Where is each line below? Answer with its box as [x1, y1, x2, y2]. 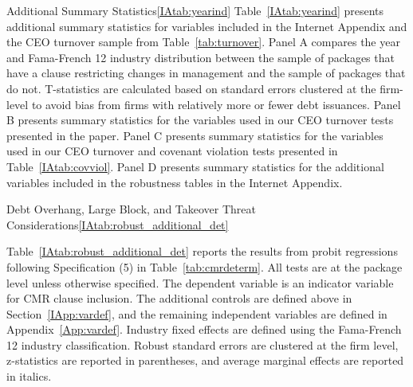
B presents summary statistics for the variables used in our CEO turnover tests [6, 111, 394, 128]
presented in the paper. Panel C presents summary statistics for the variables [6, 127, 383, 143]
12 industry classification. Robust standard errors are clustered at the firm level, [6, 336, 399, 353]
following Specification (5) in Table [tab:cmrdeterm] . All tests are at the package [6, 258, 403, 275]
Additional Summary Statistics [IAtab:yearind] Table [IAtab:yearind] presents [6, 2, 384, 18]
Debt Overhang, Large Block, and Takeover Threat [6, 201, 257, 217]
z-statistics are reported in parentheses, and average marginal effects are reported [6, 352, 404, 369]
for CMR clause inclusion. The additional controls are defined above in [6, 290, 352, 307]
